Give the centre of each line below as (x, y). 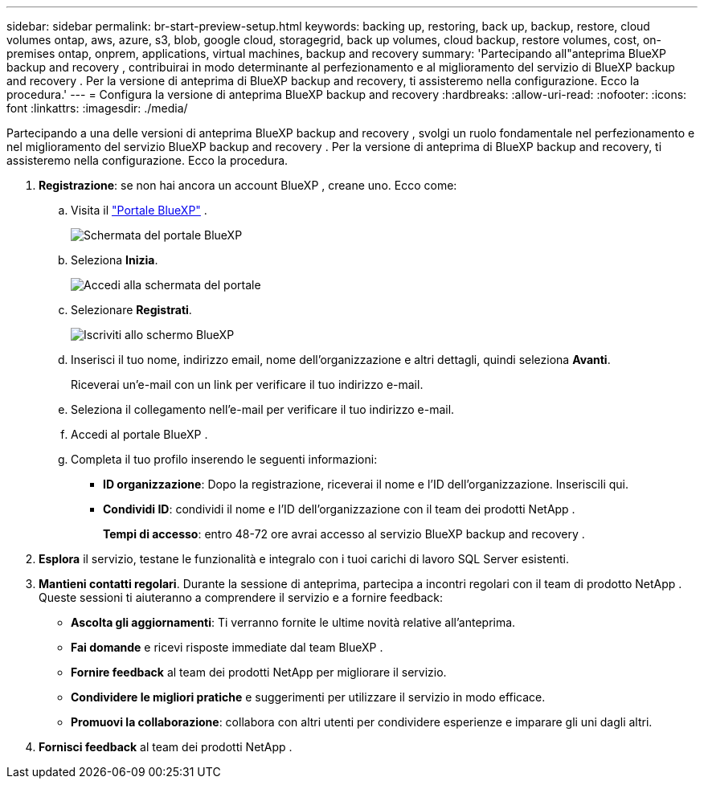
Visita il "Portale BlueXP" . (139, 210)
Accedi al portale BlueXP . (139, 434)
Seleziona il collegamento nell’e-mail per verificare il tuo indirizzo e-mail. (263, 409)
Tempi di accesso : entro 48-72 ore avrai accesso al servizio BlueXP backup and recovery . (344, 534)
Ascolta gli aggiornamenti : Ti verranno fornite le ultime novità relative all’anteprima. (293, 622)
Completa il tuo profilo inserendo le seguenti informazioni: (224, 459)
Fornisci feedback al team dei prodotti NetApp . (166, 747)
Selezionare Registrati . (131, 310)
